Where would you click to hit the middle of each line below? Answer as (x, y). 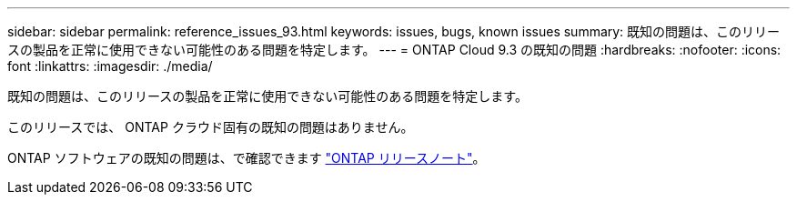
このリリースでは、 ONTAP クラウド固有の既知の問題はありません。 (211, 127)
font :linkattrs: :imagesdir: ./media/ (110, 66)
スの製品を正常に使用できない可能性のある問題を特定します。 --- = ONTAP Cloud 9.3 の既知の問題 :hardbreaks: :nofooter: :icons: (394, 50)
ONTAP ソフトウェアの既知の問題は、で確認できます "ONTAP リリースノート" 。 (247, 158)
